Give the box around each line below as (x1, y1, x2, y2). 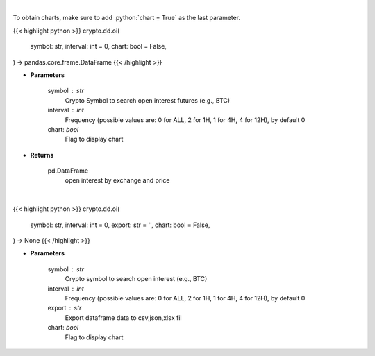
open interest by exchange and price (65, 176, 170, 185)
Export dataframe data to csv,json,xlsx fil (65, 313, 182, 322)
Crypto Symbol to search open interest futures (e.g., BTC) (65, 96, 231, 104)
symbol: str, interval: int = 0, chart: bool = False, (30, 42, 167, 51)
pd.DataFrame (47, 167, 89, 175)
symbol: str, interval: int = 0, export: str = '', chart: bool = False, (30, 221, 210, 229)
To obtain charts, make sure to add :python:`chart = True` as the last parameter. (12, 14, 241, 22)
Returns (30, 151, 54, 159)
